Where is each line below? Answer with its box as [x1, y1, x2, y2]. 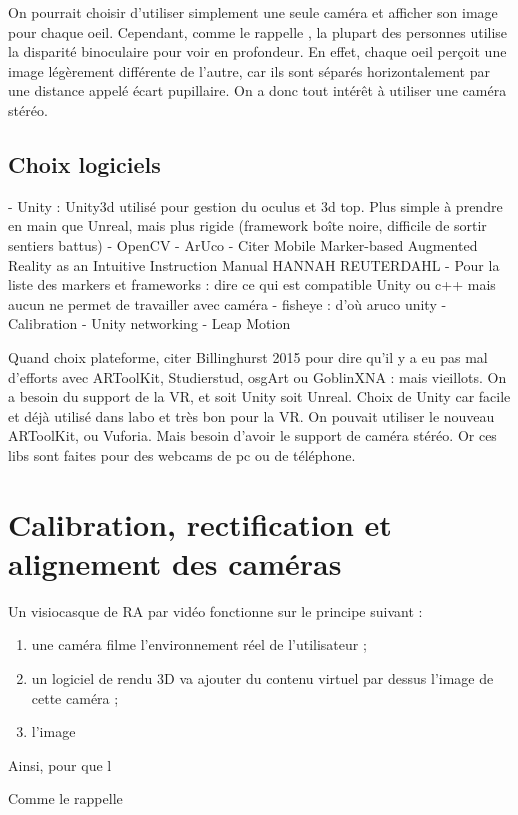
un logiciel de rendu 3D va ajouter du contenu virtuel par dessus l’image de [31, 667, 494, 688]
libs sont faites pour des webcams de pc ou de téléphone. [8, 444, 356, 465]
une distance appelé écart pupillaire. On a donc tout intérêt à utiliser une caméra [8, 80, 507, 101]
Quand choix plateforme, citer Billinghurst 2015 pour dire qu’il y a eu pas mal [8, 346, 488, 367]
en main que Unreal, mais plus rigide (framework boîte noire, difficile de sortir [8, 215, 487, 236]
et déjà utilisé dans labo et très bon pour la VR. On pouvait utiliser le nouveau [8, 405, 495, 426]
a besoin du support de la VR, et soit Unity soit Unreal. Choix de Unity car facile [8, 386, 511, 407]
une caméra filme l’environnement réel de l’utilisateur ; [31, 634, 367, 655]
